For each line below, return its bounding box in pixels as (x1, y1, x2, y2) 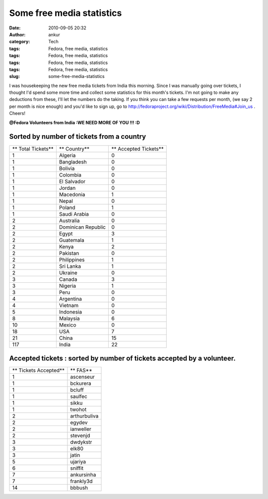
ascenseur (70, 373, 95, 380)
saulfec (70, 393, 88, 400)
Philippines (59, 256, 85, 263)
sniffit (70, 465, 84, 472)
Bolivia (59, 165, 75, 171)
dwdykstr (70, 439, 92, 446)
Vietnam (59, 302, 79, 309)
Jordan (59, 184, 76, 191)
